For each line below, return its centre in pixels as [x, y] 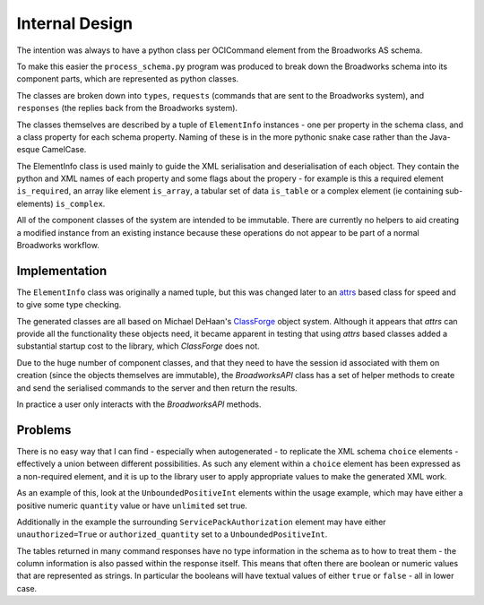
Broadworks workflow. [58, 246]
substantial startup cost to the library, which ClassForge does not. [138, 346]
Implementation [62, 270]
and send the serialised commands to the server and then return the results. [157, 388]
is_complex [79, 203]
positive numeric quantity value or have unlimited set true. [132, 506]
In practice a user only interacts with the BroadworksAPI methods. [139, 404]
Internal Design [75, 23]
